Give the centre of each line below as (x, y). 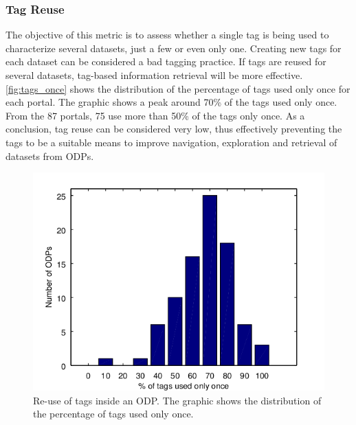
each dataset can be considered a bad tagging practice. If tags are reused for (166, 61)
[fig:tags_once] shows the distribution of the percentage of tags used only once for (178, 88)
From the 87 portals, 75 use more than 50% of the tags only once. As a (155, 115)
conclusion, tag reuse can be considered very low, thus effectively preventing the (174, 129)
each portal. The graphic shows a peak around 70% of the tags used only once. (171, 102)
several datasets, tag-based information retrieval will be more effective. (154, 75)
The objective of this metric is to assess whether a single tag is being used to (167, 35)
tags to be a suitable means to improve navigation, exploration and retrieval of (171, 142)
